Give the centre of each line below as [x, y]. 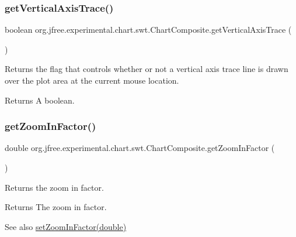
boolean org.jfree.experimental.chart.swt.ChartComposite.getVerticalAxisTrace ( [148, 30]
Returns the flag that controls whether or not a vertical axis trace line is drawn [147, 69]
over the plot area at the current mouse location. [92, 80]
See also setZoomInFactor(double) [66, 226]
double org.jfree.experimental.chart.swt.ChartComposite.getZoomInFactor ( [140, 148]
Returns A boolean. [40, 100]
